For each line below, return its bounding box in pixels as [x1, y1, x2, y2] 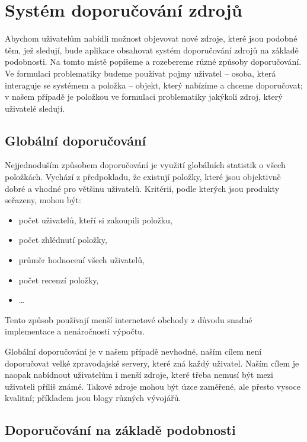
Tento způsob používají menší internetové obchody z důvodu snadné [5, 313, 252, 326]
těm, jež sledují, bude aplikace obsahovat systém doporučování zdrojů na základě [5, 43, 299, 56]
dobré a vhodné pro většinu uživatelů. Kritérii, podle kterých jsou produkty [5, 182, 280, 194]
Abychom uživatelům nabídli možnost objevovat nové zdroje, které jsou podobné [5, 32, 298, 45]
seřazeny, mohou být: [5, 194, 81, 206]
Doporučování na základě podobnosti [5, 421, 236, 439]
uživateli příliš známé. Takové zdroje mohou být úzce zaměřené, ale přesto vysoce [5, 380, 300, 392]
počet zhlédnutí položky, [18, 233, 107, 246]
